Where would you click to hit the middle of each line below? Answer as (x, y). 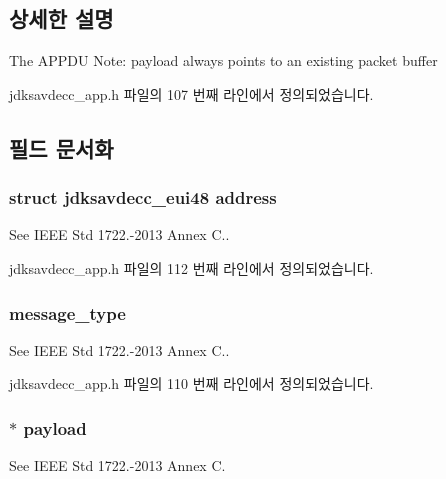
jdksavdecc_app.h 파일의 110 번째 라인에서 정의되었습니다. (191, 383)
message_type (67, 312)
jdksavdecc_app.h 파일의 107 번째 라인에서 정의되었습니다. (191, 93)
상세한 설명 (61, 18)
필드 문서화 (61, 147)
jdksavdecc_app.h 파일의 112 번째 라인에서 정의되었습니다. (191, 267)
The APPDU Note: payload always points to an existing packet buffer (223, 60)
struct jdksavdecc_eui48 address (143, 197)
